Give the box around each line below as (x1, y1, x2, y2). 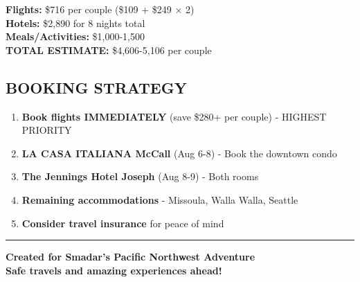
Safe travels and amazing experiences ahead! (6, 263, 222, 277)
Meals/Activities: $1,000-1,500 (6, 29, 145, 44)
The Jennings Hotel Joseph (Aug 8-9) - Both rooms (21, 169, 259, 184)
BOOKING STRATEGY (6, 76, 187, 98)
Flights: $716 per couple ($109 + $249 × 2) (6, 2, 195, 16)
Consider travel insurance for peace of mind (21, 215, 224, 230)
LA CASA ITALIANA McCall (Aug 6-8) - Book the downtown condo (21, 146, 337, 160)
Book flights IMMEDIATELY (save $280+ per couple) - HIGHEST (21, 109, 327, 123)
